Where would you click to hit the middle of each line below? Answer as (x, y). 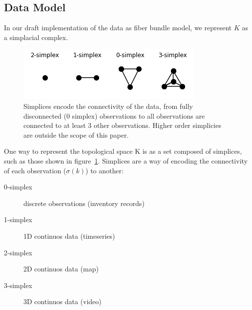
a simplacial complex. (36, 37)
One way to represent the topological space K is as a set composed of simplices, (123, 151)
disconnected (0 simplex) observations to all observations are (114, 115)
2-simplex (18, 252)
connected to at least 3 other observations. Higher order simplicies (122, 125)
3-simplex (18, 285)
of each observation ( (35, 170)
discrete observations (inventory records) (84, 203)
